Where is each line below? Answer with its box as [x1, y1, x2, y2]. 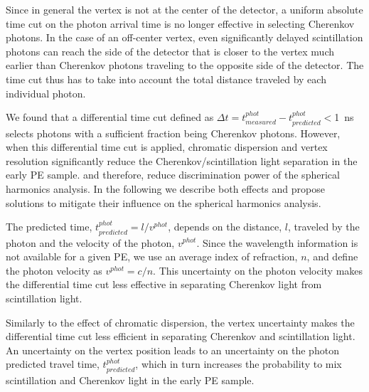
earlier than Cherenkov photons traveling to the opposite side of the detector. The [6, 58, 364, 73]
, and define [306, 249, 358, 264]
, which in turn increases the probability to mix [135, 356, 342, 371]
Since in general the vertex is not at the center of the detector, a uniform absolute [6, 2, 363, 16]
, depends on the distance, [168, 219, 282, 234]
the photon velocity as [6, 263, 102, 277]
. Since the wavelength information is [196, 235, 358, 250]
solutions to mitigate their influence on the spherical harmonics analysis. [6, 195, 321, 210]
